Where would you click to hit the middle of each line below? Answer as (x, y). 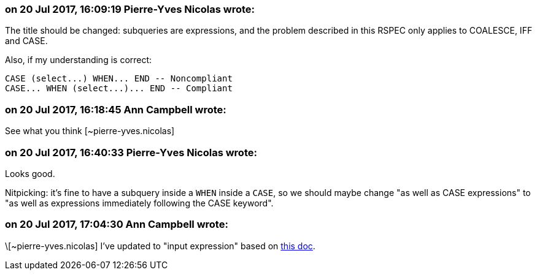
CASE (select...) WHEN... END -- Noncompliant (119, 79)
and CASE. (26, 41)
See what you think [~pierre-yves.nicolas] (90, 131)
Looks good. (30, 173)
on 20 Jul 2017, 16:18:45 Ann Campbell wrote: (116, 109)
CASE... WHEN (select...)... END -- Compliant (119, 89)
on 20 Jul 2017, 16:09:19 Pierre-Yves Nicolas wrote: (130, 9)
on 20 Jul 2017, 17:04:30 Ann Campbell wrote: (117, 224)
